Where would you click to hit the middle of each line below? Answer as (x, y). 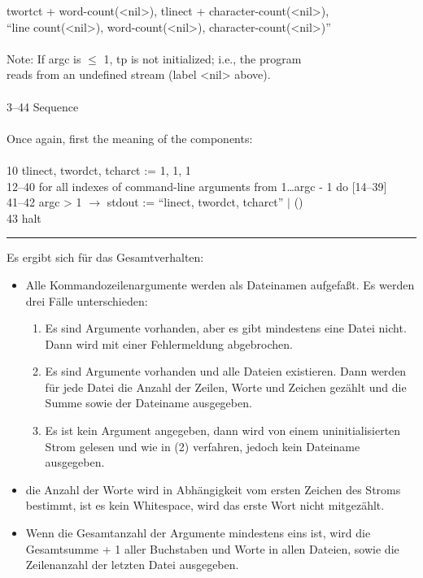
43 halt (24, 217)
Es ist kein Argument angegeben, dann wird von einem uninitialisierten (223, 430)
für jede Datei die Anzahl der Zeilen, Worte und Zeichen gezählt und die (226, 387)
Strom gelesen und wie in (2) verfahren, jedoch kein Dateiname (203, 446)
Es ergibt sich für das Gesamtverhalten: (105, 257)
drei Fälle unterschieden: (87, 300)
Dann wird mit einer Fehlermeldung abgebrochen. (169, 343)
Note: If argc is (44, 58)
